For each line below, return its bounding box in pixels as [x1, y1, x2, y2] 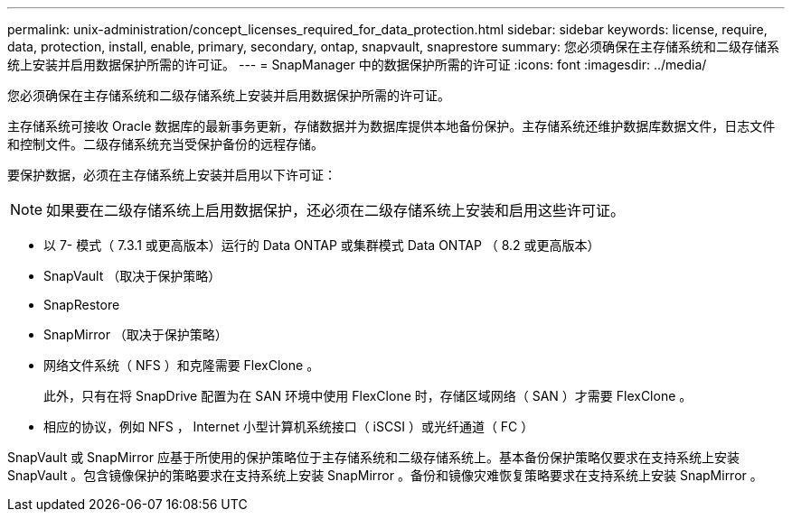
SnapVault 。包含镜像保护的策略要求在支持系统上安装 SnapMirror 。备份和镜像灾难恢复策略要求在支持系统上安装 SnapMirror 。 [7, 468, 763, 483]
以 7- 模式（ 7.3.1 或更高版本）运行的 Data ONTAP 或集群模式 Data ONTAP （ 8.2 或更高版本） [43, 237, 600, 253]
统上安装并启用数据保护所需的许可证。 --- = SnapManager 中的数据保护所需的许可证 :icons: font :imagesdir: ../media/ [7, 57, 707, 72]
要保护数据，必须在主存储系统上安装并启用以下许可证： [7, 167, 336, 182]
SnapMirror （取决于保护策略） [43, 327, 228, 342]
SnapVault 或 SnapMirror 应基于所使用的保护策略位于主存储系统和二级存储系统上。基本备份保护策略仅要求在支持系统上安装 [7, 449, 740, 465]
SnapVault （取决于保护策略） [43, 268, 222, 283]
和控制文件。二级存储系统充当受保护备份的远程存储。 [7, 136, 324, 152]
